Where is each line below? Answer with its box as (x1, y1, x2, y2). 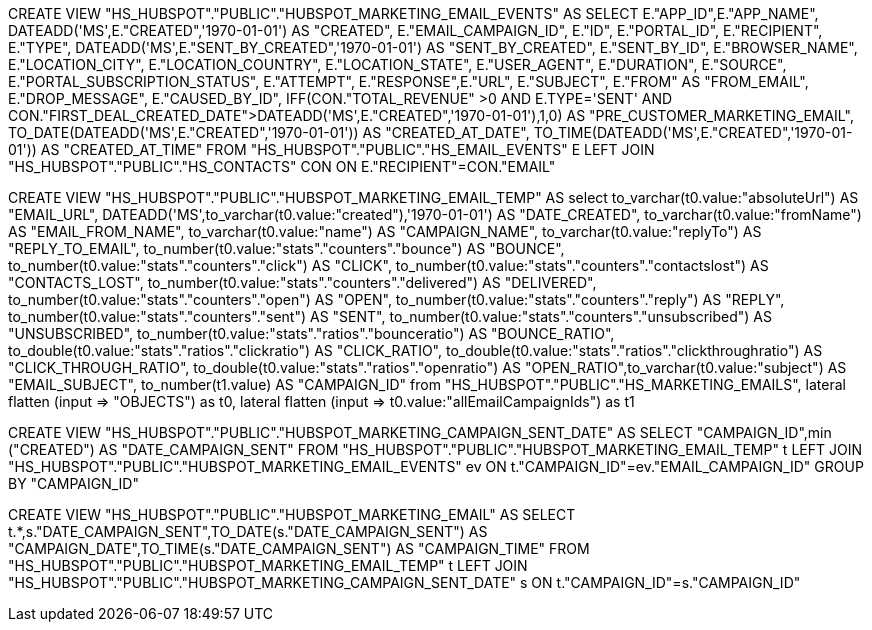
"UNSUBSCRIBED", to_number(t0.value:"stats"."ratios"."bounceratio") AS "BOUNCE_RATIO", (8, 325, 615, 342)
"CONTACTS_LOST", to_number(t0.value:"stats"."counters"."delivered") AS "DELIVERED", (8, 274, 597, 291)
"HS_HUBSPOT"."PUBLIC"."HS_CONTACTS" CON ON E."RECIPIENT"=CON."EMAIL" (8, 158, 556, 175)
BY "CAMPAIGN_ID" (8, 475, 139, 492)
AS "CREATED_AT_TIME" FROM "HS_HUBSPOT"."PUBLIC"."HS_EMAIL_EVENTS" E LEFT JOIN (40, 141, 655, 158)
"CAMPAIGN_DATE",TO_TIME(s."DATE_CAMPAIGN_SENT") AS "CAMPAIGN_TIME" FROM (8, 540, 590, 557)
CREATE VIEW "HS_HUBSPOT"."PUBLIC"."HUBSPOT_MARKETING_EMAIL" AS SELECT (8, 506, 576, 523)
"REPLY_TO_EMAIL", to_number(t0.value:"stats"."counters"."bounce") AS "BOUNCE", (8, 240, 565, 257)
